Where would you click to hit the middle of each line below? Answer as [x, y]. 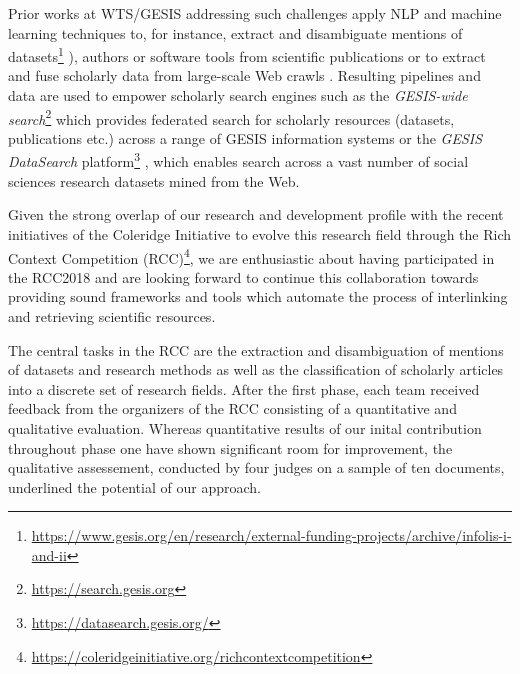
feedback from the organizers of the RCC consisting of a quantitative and [232, 408]
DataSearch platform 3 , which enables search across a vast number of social [238, 160]
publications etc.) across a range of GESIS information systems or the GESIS [245, 137]
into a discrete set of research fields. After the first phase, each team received [244, 388]
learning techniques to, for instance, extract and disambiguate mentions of [235, 32]
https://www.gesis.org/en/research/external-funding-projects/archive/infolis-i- [271, 535]
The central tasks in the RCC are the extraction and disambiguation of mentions [256, 349]
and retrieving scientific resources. [112, 315]
